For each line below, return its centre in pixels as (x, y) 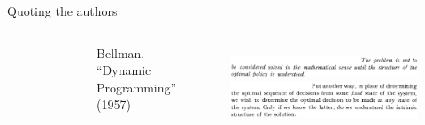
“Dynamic (124, 70)
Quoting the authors (62, 11)
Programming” (137, 87)
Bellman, (121, 52)
